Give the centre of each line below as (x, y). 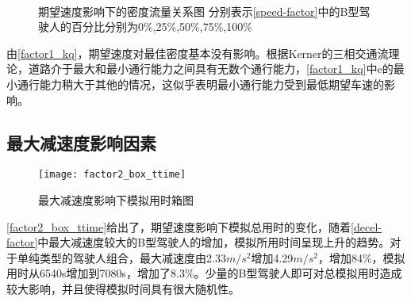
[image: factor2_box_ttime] (112, 175)
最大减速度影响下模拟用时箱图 (116, 200)
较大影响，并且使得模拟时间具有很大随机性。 (123, 288)
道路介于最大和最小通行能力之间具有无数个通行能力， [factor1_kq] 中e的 (211, 69)
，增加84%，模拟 (361, 257)
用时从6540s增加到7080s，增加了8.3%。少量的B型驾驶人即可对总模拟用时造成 (204, 273)
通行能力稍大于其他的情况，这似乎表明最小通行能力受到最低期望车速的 (200, 84)
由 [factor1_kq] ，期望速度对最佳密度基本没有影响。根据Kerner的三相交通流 (198, 53)
